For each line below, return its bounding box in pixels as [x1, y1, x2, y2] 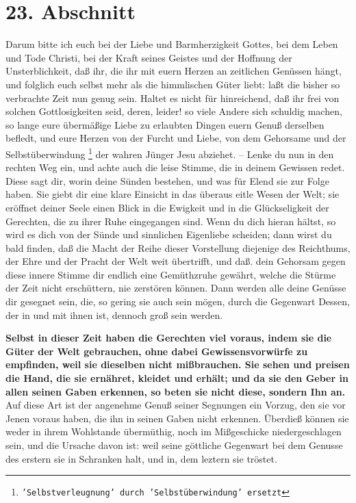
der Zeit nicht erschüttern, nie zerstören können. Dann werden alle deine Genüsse [5, 281, 346, 295]
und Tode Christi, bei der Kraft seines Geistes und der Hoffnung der [5, 50, 292, 64]
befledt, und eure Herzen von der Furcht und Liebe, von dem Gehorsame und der [5, 131, 346, 145]
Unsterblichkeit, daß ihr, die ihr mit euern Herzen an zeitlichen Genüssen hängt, [5, 64, 342, 78]
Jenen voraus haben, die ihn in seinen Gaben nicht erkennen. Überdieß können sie [5, 411, 349, 425]
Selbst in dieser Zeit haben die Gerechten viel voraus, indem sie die [5, 331, 332, 345]
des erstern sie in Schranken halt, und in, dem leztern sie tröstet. [5, 451, 277, 465]
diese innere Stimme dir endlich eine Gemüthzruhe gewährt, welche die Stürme [5, 267, 336, 281]
